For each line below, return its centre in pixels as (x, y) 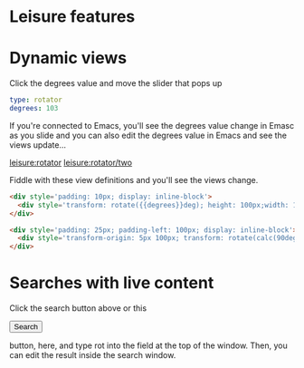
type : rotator (36, 100)
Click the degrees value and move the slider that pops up (116, 83)
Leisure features (72, 17)
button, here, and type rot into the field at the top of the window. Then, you (148, 345)
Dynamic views (68, 58)
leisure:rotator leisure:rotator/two (71, 162)
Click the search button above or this (78, 308)
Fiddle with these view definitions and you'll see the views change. (134, 179)
